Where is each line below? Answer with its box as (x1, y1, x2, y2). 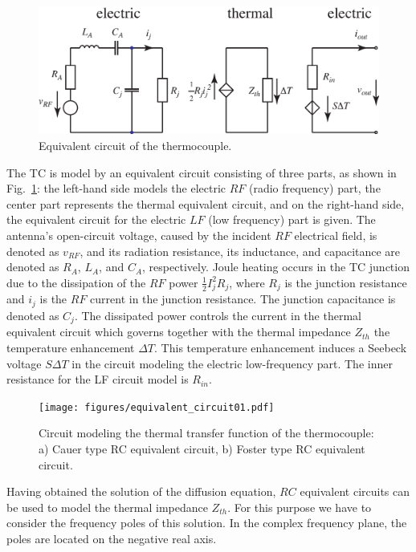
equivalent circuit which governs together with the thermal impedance (6, 323, 351, 340)
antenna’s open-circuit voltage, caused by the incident (6, 226, 271, 243)
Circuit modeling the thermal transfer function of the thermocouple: (39, 424, 374, 441)
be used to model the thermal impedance (6, 498, 208, 515)
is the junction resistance (284, 274, 407, 290)
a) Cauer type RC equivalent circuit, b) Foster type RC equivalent (39, 440, 365, 457)
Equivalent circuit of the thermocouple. (39, 137, 232, 153)
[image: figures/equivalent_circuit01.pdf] (39, 401, 275, 413)
